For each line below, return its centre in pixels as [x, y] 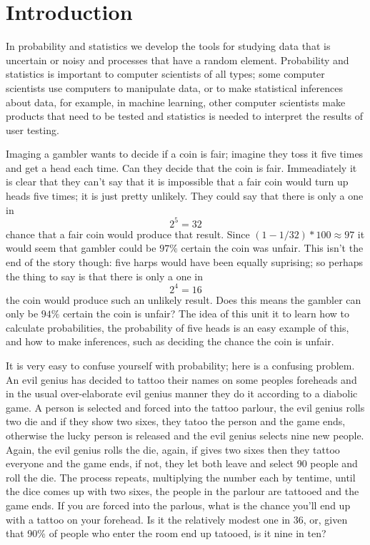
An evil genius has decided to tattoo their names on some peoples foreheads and [181, 379]
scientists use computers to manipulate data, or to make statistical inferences [175, 87]
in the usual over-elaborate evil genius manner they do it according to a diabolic [182, 393]
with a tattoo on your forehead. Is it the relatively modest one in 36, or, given [177, 519]
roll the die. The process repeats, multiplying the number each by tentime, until [181, 477]
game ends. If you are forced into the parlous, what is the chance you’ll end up [178, 505]
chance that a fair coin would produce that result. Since [128, 234]
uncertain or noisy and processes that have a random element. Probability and [177, 60]
